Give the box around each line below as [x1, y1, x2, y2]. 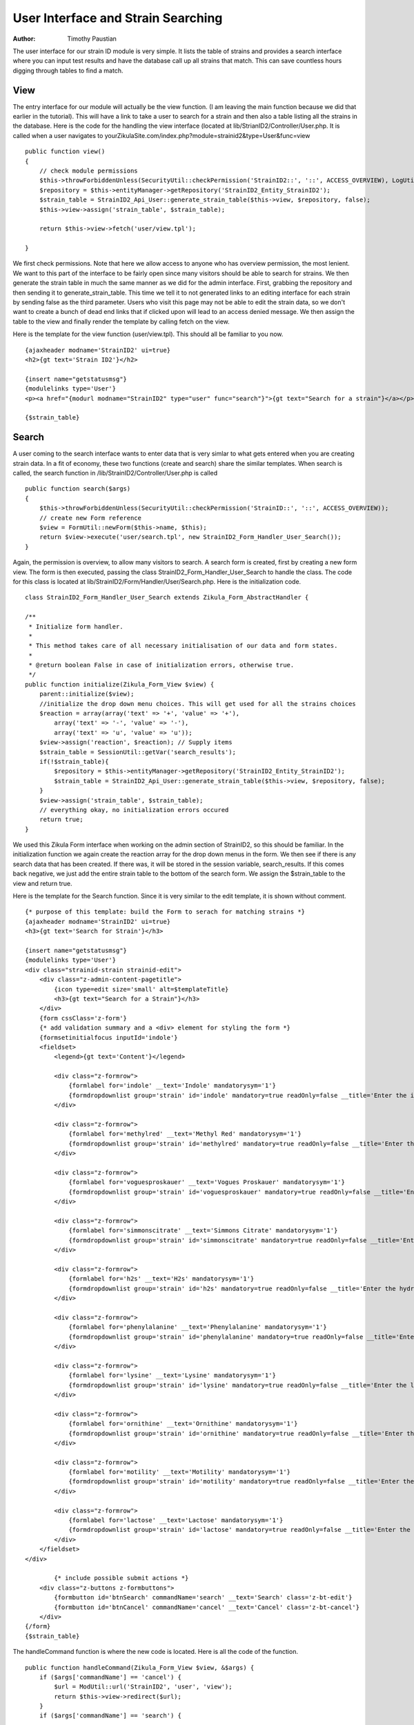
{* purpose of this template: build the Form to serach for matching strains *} [25, 908, 306, 916]
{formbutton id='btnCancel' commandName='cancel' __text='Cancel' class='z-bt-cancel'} [54, 1603, 360, 1611]
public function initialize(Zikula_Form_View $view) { [25, 680, 215, 688]
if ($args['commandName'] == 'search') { [39, 1712, 182, 1719]
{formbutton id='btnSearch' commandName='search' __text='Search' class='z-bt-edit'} [54, 1594, 353, 1601]
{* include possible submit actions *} [54, 1574, 189, 1582]
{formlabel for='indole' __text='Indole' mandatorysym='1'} [68, 1082, 276, 1090]
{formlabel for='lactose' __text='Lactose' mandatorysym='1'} [68, 1517, 284, 1524]
